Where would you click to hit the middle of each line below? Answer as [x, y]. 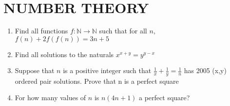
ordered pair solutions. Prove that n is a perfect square [97, 81]
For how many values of [50, 97]
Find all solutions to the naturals [64, 54]
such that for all [123, 31]
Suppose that [35, 70]
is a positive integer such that [107, 70]
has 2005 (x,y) [205, 70]
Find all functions [41, 31]
